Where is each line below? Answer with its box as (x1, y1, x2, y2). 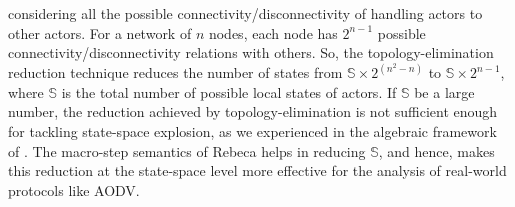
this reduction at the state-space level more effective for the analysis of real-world (8, 160, 507, 181)
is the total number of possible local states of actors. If (61, 81, 397, 102)
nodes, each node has (208, 22, 338, 43)
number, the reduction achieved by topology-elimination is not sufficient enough (8, 101, 498, 122)
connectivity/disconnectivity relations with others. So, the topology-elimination (8, 42, 494, 63)
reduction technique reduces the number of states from (8, 62, 343, 83)
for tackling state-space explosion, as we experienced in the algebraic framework (8, 121, 497, 141)
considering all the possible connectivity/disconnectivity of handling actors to (8, 3, 483, 23)
